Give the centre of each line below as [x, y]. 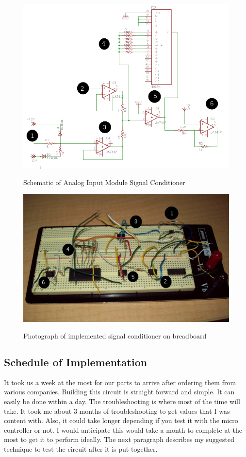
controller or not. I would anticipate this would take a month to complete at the [123, 430]
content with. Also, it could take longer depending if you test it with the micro [121, 420]
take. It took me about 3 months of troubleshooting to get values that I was [117, 411]
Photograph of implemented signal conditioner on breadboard [115, 336]
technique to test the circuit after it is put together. [81, 449]
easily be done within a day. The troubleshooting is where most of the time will [122, 401]
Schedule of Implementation [76, 362]
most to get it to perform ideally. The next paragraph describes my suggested [119, 439]
